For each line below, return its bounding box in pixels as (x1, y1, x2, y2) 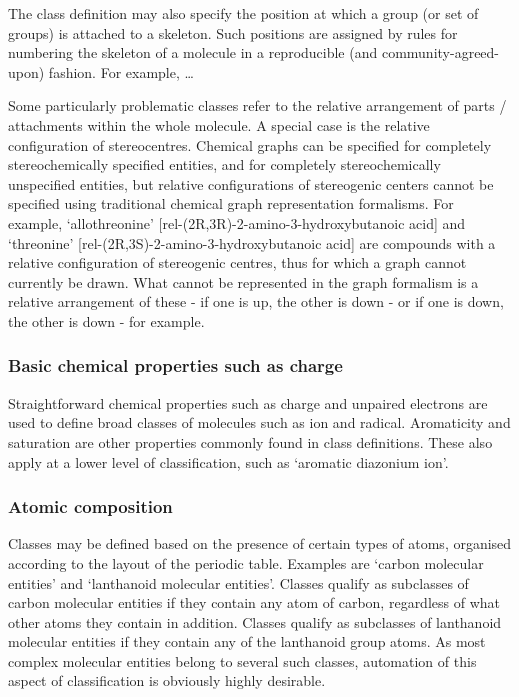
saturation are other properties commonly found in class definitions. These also (8, 431, 493, 452)
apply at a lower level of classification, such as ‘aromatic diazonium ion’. (8, 451, 449, 472)
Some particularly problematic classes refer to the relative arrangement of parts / (8, 95, 507, 116)
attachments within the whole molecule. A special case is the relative (8, 114, 430, 135)
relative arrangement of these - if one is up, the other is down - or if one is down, (8, 291, 504, 312)
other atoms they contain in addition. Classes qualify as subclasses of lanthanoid (8, 611, 502, 632)
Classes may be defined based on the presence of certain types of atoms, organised (8, 533, 512, 554)
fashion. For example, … (48, 61, 194, 82)
